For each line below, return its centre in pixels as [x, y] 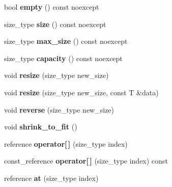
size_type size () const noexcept [55, 24]
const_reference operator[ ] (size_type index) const [86, 161]
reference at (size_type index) [51, 178]
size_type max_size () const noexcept [66, 41]
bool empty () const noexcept [52, 7]
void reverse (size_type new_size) [59, 109]
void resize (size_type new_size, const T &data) [81, 92]
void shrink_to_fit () [41, 127]
